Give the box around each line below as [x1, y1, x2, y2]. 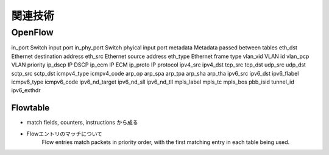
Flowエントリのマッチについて [26, 130, 103, 137]
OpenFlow [11, 27, 54, 38]
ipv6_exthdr [11, 87, 41, 94]
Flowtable [11, 103, 50, 113]
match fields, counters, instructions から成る [26, 119, 138, 126]
